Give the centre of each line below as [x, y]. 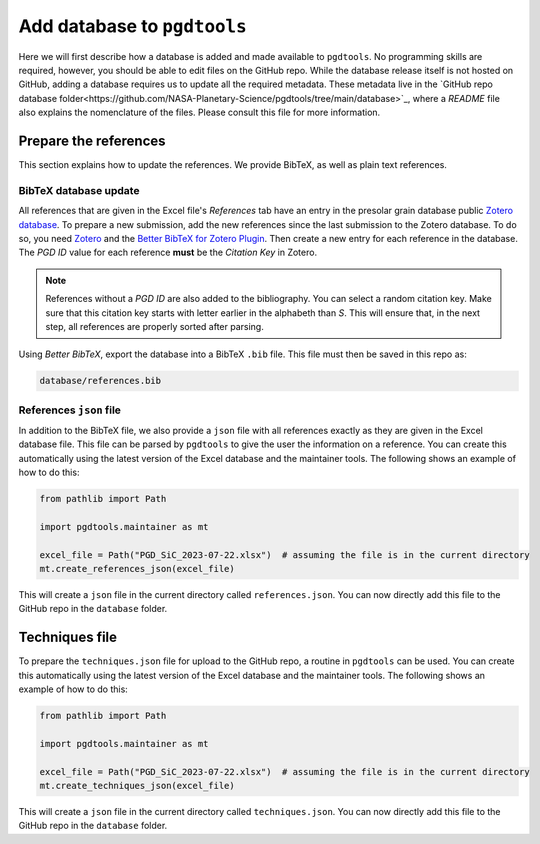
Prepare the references [92, 140]
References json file [70, 410]
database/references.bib [100, 381]
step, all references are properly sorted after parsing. [154, 326]
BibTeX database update [79, 190]
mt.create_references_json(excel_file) [137, 569]
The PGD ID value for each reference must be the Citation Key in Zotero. [168, 252]
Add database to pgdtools [132, 26]
